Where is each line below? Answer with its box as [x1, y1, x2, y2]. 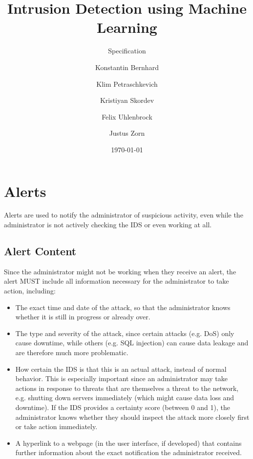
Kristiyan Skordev [100, 95, 154, 105]
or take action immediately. [15, 421, 98, 432]
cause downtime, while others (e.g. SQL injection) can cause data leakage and [15, 338, 249, 348]
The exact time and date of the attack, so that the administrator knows [15, 302, 231, 312]
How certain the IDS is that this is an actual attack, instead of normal [15, 363, 227, 374]
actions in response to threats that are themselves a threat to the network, [15, 383, 239, 393]
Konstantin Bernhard [95, 62, 159, 72]
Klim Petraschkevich [96, 78, 158, 89]
